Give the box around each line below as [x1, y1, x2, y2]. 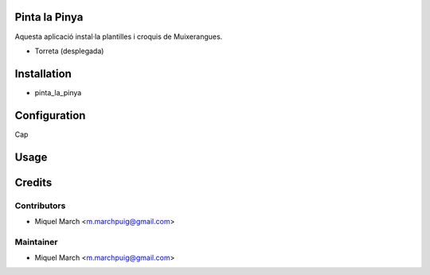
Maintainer [14, 236, 58, 247]
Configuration [14, 108, 86, 122]
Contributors [14, 199, 66, 211]
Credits [14, 176, 53, 189]
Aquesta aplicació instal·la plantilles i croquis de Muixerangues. [14, 32, 223, 41]
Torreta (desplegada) [34, 46, 104, 56]
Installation [14, 67, 72, 80]
